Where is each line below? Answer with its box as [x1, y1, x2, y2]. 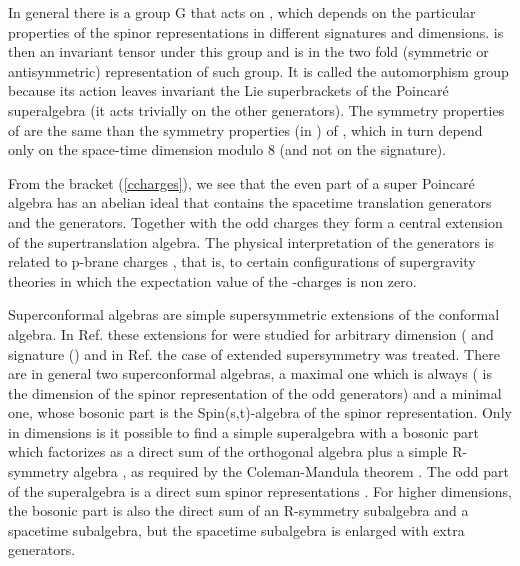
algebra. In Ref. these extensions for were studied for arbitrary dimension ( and [8, 323, 494, 344]
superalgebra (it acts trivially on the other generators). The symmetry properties [8, 99, 505, 120]
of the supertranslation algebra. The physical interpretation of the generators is [8, 231, 495, 252]
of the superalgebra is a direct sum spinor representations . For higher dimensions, [8, 480, 512, 501]
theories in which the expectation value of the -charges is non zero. [8, 270, 417, 291]
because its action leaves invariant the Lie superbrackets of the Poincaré [8, 80, 449, 101]
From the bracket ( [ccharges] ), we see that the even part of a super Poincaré [8, 172, 475, 193]
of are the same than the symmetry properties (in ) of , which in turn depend [8, 119, 483, 140]
